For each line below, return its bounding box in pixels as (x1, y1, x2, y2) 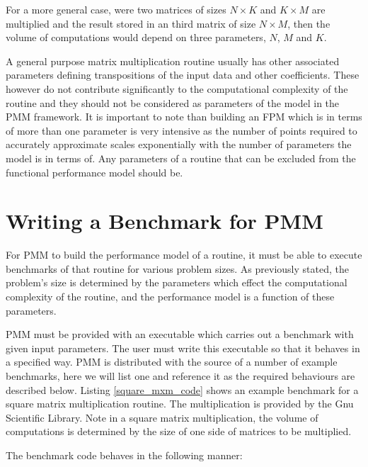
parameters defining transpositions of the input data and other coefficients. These (6, 67, 360, 82)
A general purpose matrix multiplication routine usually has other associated (6, 53, 340, 68)
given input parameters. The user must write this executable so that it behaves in (6, 340, 360, 355)
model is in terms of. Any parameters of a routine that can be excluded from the (6, 150, 356, 165)
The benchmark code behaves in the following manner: (6, 447, 243, 462)
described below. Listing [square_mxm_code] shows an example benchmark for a (6, 382, 359, 397)
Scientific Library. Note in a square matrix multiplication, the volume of (6, 410, 318, 424)
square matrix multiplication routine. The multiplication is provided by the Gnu (6, 396, 354, 411)
